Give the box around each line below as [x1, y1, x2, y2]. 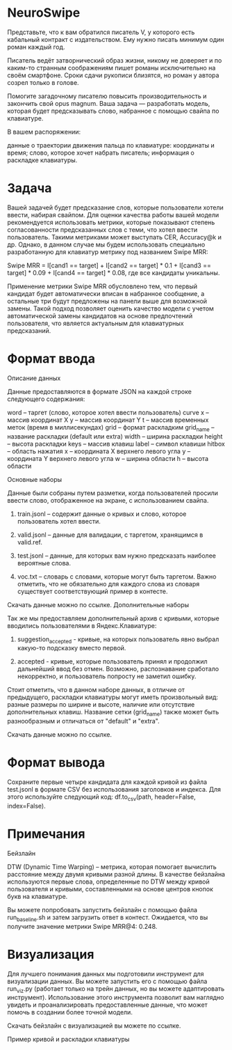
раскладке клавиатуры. [7, 155, 78, 164]
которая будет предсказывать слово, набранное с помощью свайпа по [7, 107, 219, 115]
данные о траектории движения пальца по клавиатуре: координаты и [7, 141, 215, 149]
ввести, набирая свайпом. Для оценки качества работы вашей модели [7, 210, 219, 219]
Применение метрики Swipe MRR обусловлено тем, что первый [7, 282, 198, 290]
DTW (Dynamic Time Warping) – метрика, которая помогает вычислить [7, 862, 217, 871]
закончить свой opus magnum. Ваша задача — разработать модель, [7, 99, 210, 107]
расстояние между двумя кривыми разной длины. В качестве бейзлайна [7, 870, 226, 878]
